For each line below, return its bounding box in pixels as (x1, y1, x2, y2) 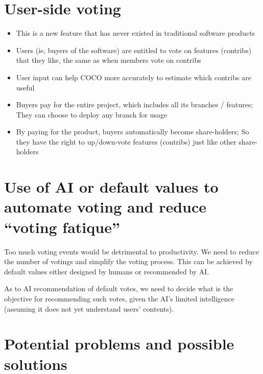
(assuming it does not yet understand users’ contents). (4, 303, 174, 314)
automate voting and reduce (4, 196, 207, 217)
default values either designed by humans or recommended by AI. (4, 266, 209, 276)
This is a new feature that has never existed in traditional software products (16, 28, 255, 38)
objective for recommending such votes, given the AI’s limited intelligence (4, 293, 234, 303)
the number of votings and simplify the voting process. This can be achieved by (4, 256, 253, 267)
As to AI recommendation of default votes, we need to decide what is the (4, 283, 233, 294)
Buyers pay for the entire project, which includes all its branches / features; (16, 99, 253, 110)
